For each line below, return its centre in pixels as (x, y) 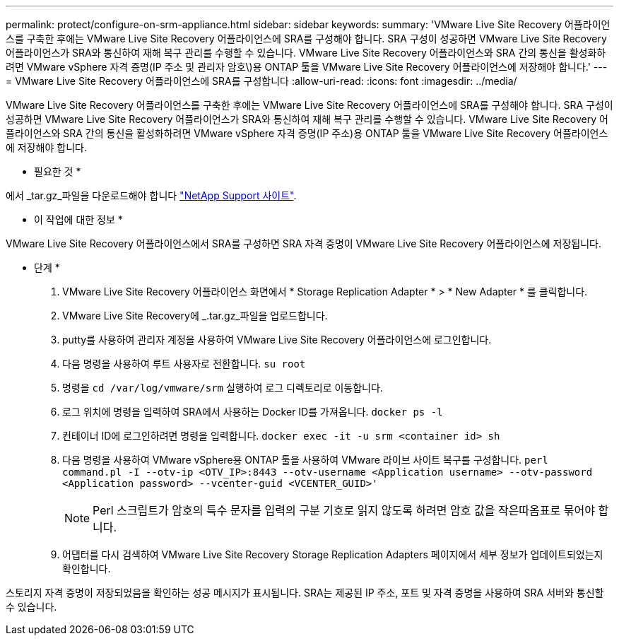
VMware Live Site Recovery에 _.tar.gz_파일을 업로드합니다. (195, 316)
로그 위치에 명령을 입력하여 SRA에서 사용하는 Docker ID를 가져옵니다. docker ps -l (253, 412)
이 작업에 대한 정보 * (78, 219)
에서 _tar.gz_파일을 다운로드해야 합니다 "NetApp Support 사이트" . (151, 195)
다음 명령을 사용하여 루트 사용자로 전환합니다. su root (184, 364)
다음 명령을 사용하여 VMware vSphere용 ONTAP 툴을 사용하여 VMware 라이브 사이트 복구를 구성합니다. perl (305, 460)
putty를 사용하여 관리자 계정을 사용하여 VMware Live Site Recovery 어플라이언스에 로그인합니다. (277, 340)
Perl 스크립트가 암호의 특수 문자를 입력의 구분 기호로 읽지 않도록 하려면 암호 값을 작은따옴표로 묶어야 (344, 510)
